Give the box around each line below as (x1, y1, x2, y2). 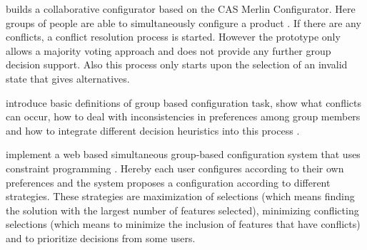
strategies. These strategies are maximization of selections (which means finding (6, 189, 355, 204)
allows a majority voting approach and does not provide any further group (6, 43, 331, 58)
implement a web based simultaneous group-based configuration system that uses (6, 147, 361, 162)
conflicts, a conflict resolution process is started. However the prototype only (6, 29, 341, 44)
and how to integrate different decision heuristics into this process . (6, 123, 300, 137)
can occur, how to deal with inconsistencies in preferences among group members (6, 109, 361, 124)
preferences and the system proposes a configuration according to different (6, 175, 331, 189)
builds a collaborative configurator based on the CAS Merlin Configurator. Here (6, 1, 356, 16)
